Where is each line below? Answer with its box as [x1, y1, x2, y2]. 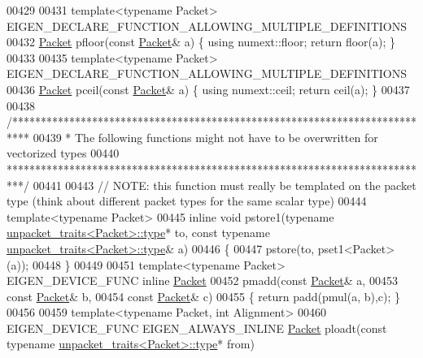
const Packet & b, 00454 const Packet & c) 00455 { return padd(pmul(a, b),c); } [7, 287, 401, 304]
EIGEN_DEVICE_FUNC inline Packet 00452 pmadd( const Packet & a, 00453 [7, 272, 398, 289]
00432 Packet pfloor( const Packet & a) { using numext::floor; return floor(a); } [7, 33, 396, 50]
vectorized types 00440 [7, 144, 120, 162]
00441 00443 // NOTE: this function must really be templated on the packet [33, 176, 416, 193]
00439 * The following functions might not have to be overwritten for [33, 128, 378, 145]
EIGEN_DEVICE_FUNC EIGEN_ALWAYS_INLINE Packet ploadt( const [7, 319, 387, 336]
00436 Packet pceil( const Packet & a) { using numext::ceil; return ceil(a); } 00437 [7, 80, 410, 97]
